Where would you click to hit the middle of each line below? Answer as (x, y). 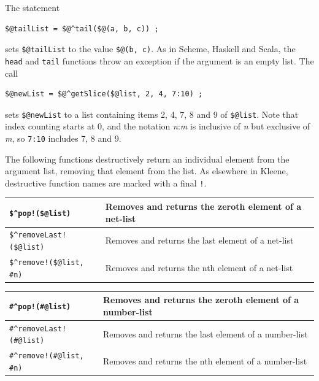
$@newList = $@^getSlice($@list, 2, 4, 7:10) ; (104, 94)
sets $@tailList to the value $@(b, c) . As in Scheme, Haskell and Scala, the (150, 49)
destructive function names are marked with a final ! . (106, 183)
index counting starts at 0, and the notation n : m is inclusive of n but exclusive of (158, 126)
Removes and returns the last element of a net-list (199, 240)
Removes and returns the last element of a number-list (205, 333)
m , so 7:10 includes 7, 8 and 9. (63, 138)
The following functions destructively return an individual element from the (147, 159)
